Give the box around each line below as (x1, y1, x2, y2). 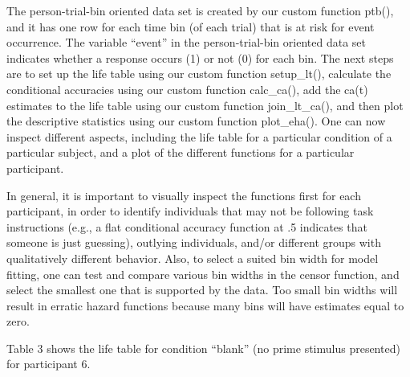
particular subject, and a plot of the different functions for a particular (6, 144, 355, 161)
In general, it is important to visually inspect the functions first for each (6, 186, 361, 203)
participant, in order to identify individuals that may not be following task (6, 203, 374, 219)
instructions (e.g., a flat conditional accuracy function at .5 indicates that (6, 218, 367, 235)
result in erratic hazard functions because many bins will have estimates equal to (6, 297, 404, 313)
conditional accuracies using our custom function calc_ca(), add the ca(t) (6, 80, 368, 97)
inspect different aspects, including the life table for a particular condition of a (6, 128, 392, 145)
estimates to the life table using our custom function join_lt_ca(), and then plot (6, 96, 404, 113)
